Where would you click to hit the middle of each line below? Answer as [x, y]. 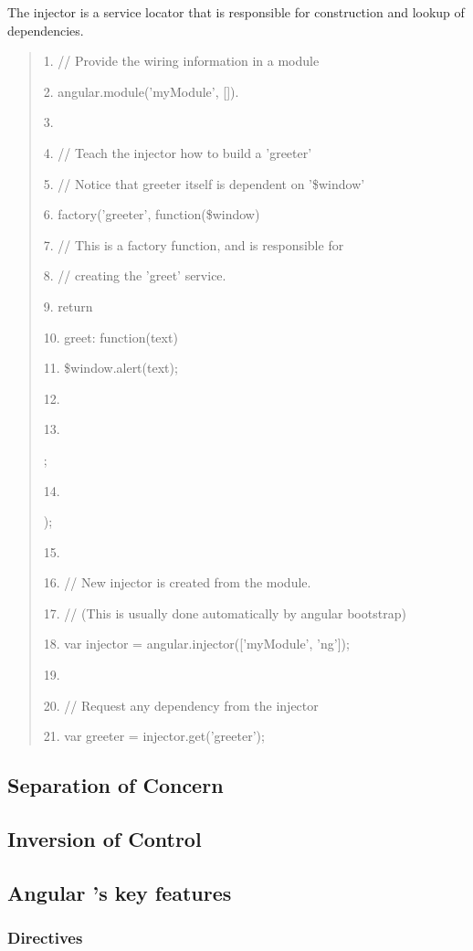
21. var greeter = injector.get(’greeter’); [154, 736]
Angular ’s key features [120, 892]
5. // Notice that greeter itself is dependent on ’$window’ [204, 183]
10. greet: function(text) [110, 337]
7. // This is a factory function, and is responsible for [194, 244]
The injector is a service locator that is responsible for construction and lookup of [236, 12]
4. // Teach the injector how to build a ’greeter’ [178, 152]
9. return [68, 306]
